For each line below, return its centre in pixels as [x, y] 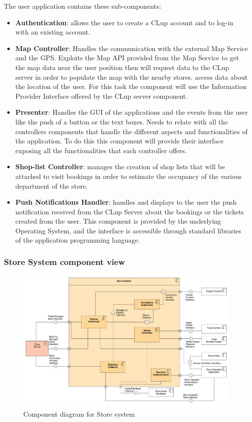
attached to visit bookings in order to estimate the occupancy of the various [128, 176]
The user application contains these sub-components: [83, 6]
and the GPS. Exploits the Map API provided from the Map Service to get [127, 58]
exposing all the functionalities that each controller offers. [101, 150]
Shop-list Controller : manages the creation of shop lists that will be [120, 167]
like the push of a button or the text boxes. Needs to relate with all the [122, 121]
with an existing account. [53, 32]
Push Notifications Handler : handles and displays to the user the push [126, 202]
